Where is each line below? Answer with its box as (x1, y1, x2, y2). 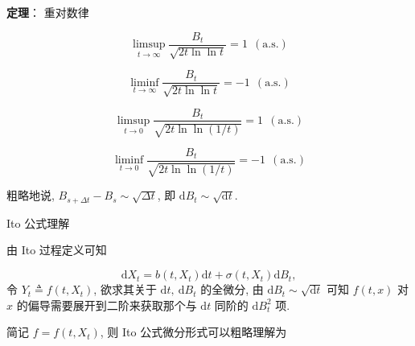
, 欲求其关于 (93, 281, 157, 298)
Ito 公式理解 (6, 214, 70, 231)
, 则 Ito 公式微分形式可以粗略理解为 (100, 323, 287, 340)
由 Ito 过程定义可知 (6, 241, 107, 258)
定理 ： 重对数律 (6, 4, 89, 20)
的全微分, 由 (200, 281, 264, 298)
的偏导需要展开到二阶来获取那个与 (16, 296, 197, 313)
